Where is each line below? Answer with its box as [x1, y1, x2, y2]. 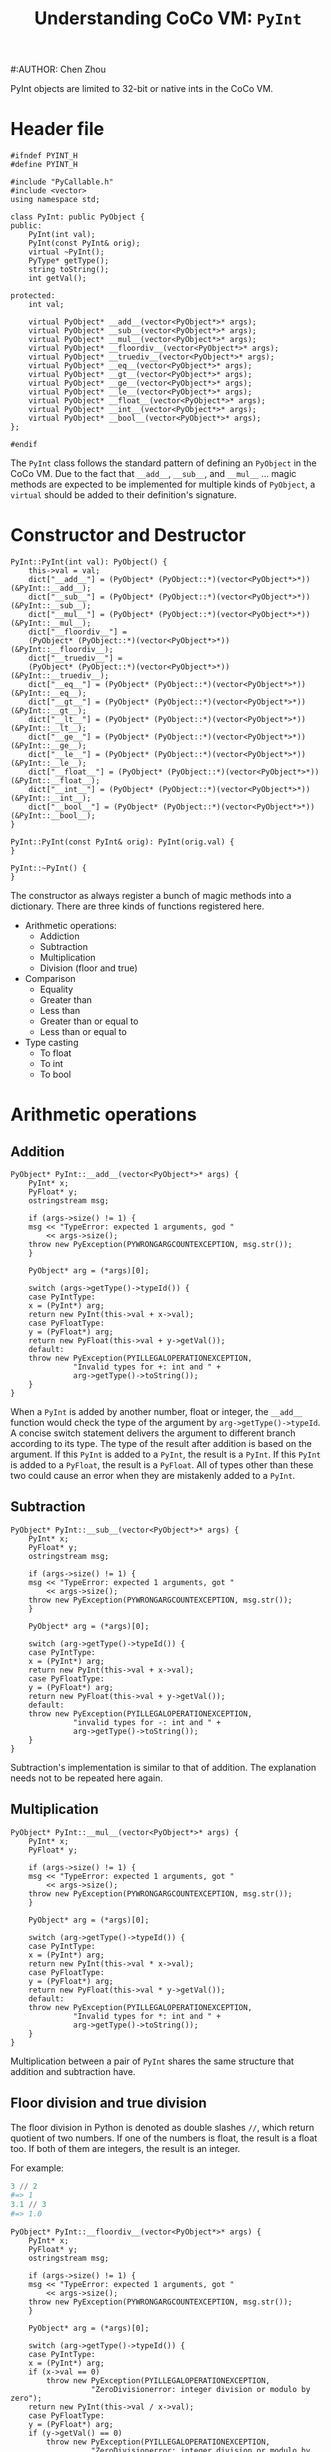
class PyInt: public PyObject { [10, 212, 145, 222]
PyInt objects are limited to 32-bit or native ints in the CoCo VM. [10, 83, 274, 95]
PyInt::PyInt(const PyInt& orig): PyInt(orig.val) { [10, 837, 235, 847]
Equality [39, 983, 74, 996]
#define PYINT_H [10, 160, 78, 170]
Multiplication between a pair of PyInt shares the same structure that [10, 2055, 295, 2067]
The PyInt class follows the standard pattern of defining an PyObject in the [10, 457, 317, 469]
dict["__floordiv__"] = [28, 627, 128, 637]
